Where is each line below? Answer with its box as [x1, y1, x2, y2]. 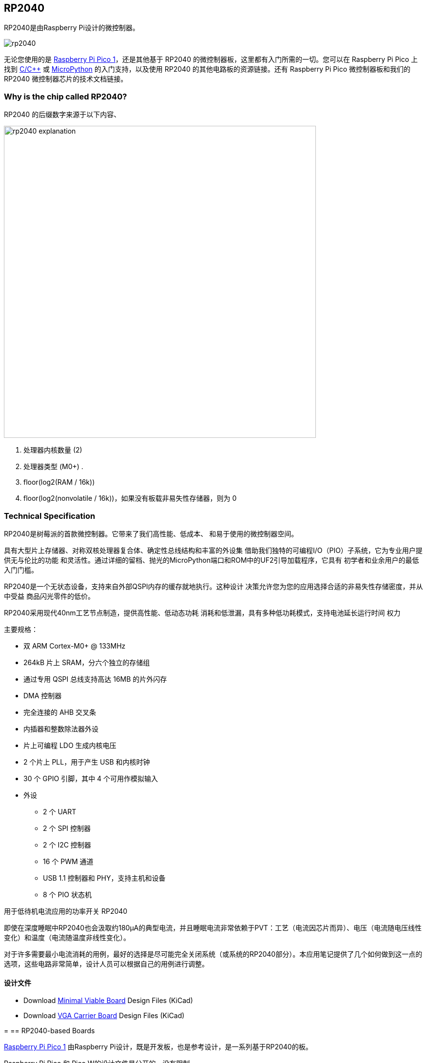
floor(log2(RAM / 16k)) [23, 478, 95, 487]
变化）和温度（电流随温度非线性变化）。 [4, 933, 130, 942]
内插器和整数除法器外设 [23, 724, 98, 733]
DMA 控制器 [23, 691, 62, 700]
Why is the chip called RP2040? [4, 91, 127, 101]
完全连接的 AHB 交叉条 [23, 708, 97, 716]
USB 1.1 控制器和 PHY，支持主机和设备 [43, 873, 166, 882]
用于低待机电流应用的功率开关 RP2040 [4, 906, 128, 915]
